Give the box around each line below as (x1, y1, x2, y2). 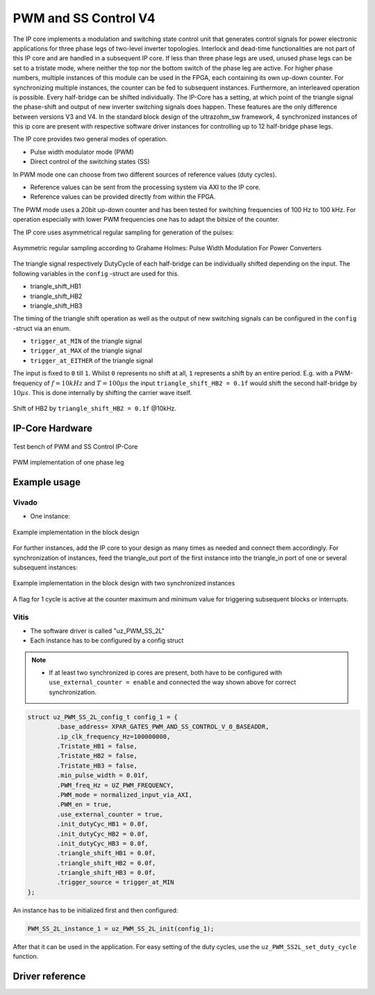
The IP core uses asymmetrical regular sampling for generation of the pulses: (12, 228, 234, 236)
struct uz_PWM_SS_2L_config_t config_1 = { (27, 713, 178, 721)
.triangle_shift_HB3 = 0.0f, (56, 869, 156, 877)
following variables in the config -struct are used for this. (12, 269, 180, 277)
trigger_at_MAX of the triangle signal (30, 346, 142, 355)
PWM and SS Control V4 (12, 10, 156, 26)
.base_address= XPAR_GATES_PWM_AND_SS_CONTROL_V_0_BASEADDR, (56, 723, 269, 731)
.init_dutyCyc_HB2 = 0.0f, (56, 830, 149, 838)
